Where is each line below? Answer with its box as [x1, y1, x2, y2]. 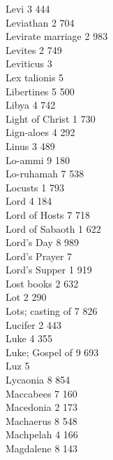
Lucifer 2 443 [6, 317, 61, 332]
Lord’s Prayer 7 [6, 248, 73, 263]
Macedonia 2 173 [6, 400, 78, 414]
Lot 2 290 [6, 290, 47, 304]
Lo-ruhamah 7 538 [6, 166, 84, 181]
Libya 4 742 [6, 97, 56, 112]
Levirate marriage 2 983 [6, 29, 108, 43]
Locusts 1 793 [6, 180, 64, 194]
